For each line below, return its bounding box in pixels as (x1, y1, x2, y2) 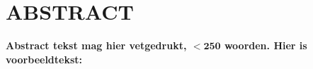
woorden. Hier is (224, 38, 307, 53)
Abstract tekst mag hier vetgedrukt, (6, 38, 187, 53)
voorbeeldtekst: (6, 51, 83, 66)
